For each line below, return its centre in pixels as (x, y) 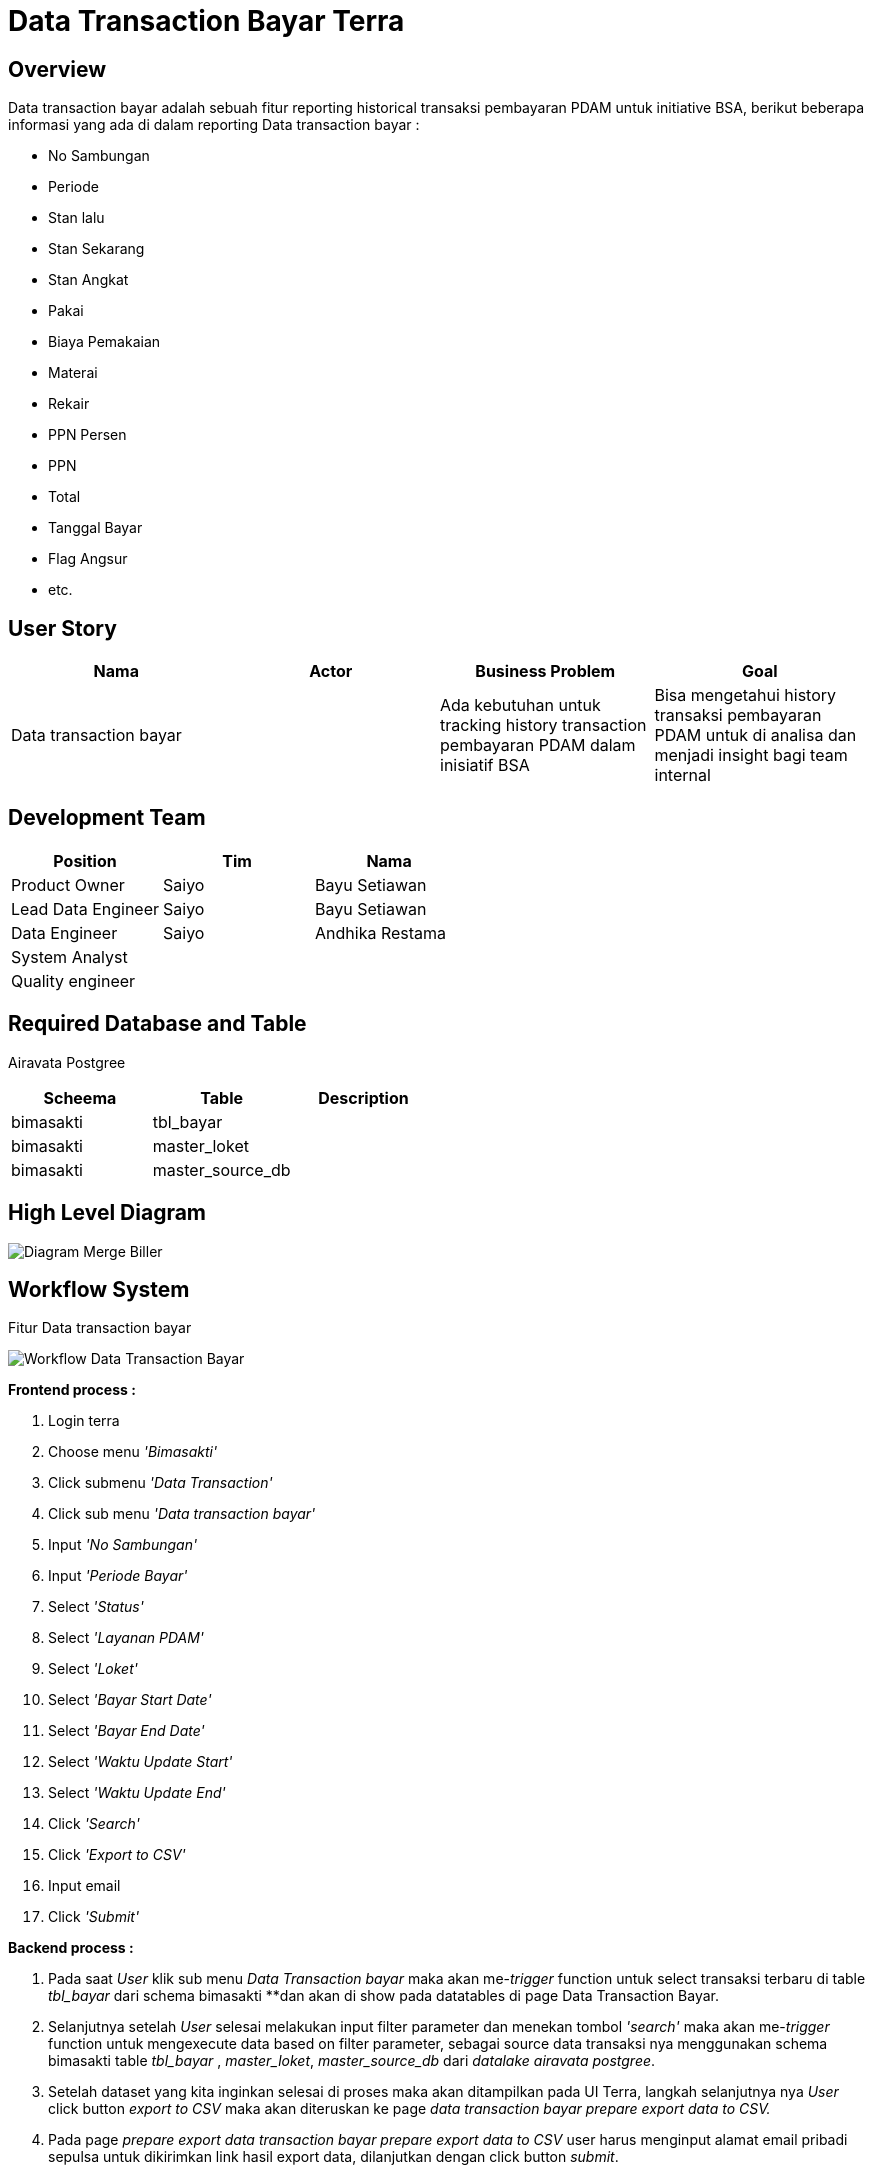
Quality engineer (73, 980)
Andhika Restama (381, 932)
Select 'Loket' (93, 1669)
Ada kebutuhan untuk (520, 705)
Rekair (69, 404)
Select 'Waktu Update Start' (140, 1762)
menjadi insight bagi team (751, 755)
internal (682, 775)
